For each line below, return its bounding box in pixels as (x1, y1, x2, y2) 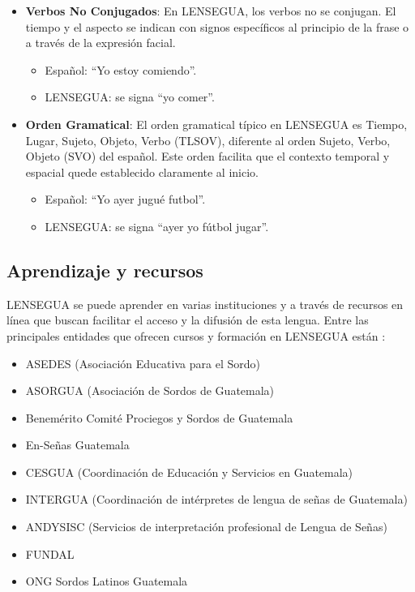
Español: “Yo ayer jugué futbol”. (45, 191, 206, 208)
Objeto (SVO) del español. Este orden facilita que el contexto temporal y (25, 148, 390, 165)
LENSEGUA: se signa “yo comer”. (45, 88, 215, 105)
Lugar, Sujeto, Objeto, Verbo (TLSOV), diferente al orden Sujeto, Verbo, (25, 131, 391, 148)
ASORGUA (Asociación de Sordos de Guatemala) (25, 382, 275, 399)
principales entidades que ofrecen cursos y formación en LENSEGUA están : (6, 327, 386, 344)
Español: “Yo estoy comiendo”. (45, 61, 197, 78)
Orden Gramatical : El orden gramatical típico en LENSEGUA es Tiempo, (25, 115, 408, 132)
